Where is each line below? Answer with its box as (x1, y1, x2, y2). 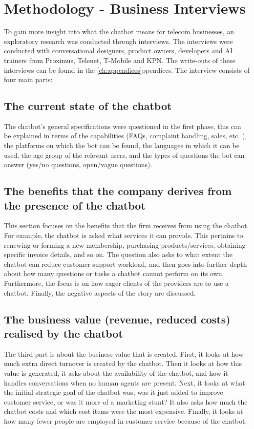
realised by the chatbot (4, 325, 123, 341)
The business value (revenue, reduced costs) (4, 311, 231, 326)
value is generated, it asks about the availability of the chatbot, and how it (4, 367, 228, 378)
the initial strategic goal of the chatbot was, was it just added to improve (4, 387, 223, 397)
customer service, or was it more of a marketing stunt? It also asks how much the (4, 396, 248, 407)
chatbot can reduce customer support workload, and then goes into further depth (4, 258, 247, 269)
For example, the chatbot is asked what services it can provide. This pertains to (4, 230, 243, 240)
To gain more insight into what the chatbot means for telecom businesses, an (4, 26, 234, 37)
